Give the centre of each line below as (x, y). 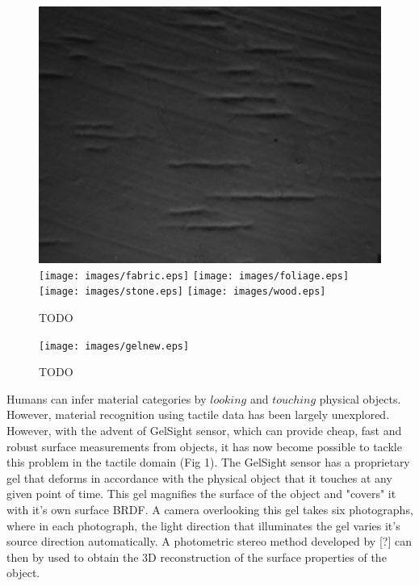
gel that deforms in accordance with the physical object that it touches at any (199, 477)
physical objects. (360, 398)
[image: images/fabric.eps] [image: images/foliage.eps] (194, 276)
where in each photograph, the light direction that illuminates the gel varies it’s (203, 525)
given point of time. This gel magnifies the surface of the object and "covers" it (201, 494)
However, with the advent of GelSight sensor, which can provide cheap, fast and (204, 430)
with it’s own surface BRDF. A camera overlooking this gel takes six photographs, (210, 509)
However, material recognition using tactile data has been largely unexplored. (198, 414)
